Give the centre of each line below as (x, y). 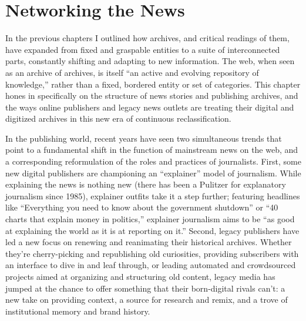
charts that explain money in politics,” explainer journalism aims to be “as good (150, 219)
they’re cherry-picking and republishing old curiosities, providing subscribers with (152, 253)
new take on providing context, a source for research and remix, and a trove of (147, 300)
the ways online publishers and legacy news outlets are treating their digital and (150, 107)
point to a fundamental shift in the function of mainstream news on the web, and (152, 150)
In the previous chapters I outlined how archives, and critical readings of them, (147, 38)
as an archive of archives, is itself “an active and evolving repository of (132, 72)
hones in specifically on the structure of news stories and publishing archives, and (152, 96)
